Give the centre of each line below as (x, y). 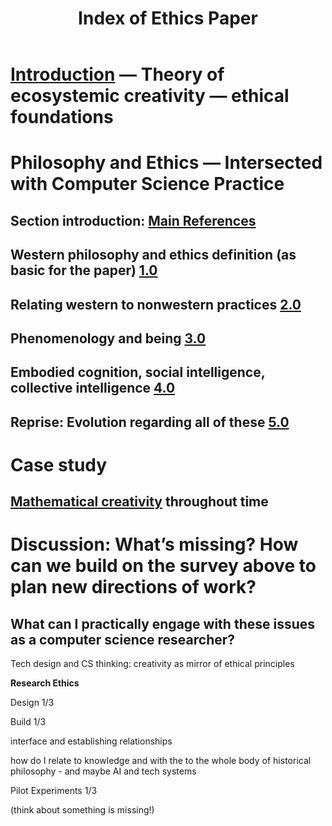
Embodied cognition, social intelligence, (138, 372)
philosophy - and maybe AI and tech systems (103, 771)
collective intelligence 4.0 (93, 388)
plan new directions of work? (133, 587)
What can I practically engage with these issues (163, 623)
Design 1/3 (32, 703)
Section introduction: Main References (133, 220)
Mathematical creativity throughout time (139, 502)
